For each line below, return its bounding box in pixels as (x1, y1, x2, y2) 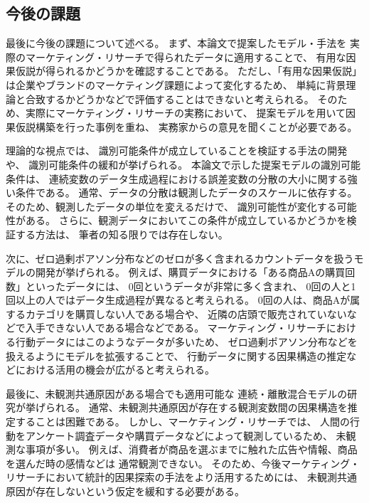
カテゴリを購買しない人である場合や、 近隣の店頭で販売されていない (25, 306, 347, 321)
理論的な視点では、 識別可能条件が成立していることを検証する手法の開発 (6, 143, 348, 158)
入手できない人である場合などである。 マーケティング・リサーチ (25, 320, 326, 335)
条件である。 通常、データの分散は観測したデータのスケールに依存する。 (15, 185, 358, 200)
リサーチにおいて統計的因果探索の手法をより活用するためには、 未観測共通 (6, 470, 357, 485)
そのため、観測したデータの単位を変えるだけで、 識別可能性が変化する (6, 198, 337, 213)
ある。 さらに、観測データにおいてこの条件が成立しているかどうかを (25, 213, 347, 228)
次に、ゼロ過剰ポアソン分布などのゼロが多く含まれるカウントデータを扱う (6, 250, 354, 265)
